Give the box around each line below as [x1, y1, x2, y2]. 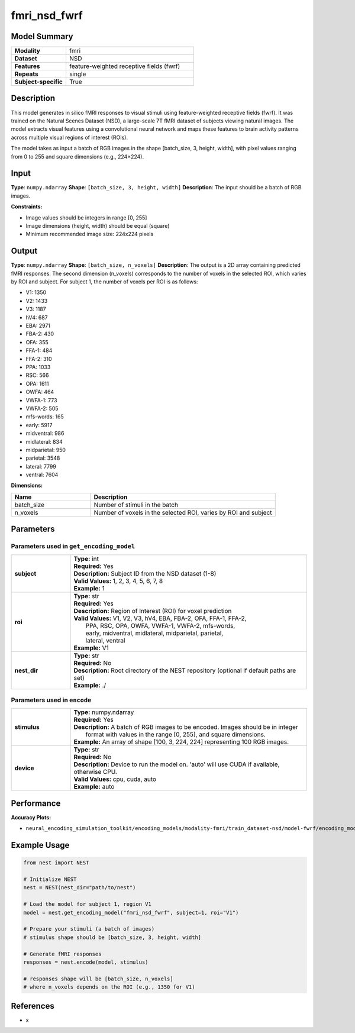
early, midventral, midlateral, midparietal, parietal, [85, 629, 224, 637]
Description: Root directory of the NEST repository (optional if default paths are [73, 666, 296, 674]
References [11, 1000, 54, 1011]
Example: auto [73, 783, 115, 791]
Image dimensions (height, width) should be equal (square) [25, 222, 170, 229]
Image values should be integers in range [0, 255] [25, 214, 147, 221]
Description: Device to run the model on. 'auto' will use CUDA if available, [73, 760, 280, 769]
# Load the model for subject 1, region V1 [23, 901, 152, 908]
